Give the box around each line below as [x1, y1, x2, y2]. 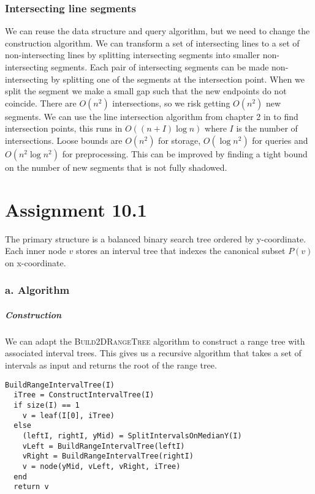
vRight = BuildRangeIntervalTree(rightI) [22, 452, 194, 461]
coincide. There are [5, 96, 77, 109]
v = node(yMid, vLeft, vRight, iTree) [22, 462, 181, 471]
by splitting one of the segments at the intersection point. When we [51, 72, 305, 85]
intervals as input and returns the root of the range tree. [5, 359, 217, 372]
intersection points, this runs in [5, 122, 123, 135]
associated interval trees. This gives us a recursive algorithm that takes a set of [5, 346, 302, 359]
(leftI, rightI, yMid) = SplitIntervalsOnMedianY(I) [22, 431, 242, 440]
